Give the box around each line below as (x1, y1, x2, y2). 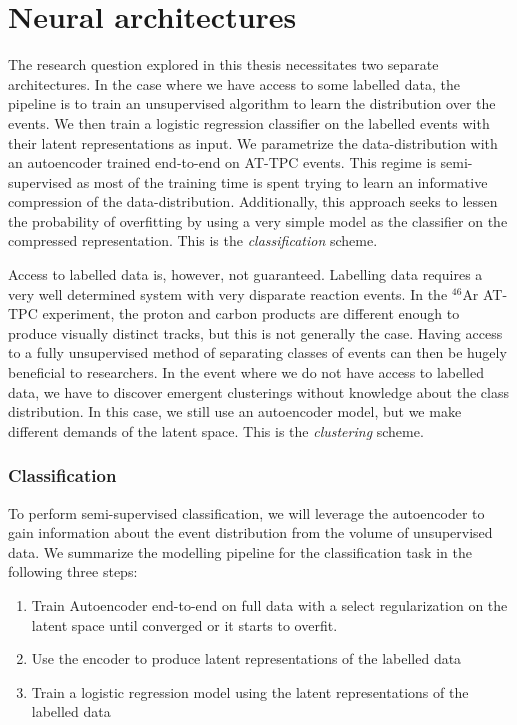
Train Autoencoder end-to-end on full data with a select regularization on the (31, 595, 508, 615)
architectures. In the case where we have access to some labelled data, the (8, 73, 460, 94)
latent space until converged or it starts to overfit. (31, 614, 338, 635)
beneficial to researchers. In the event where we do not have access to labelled (8, 362, 484, 383)
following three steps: (8, 561, 138, 582)
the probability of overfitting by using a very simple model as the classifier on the (8, 210, 508, 231)
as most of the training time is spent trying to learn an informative (76, 171, 488, 192)
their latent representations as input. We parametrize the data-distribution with (8, 132, 498, 153)
